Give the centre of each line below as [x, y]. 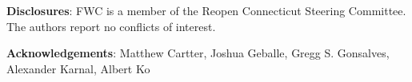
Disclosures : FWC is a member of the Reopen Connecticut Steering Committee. [206, 10]
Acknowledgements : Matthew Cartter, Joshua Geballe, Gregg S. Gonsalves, [198, 53]
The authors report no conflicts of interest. [111, 26]
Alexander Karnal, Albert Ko [78, 68]
